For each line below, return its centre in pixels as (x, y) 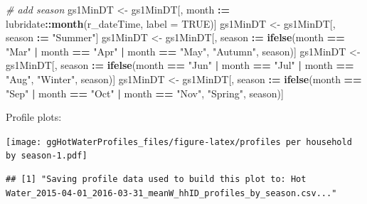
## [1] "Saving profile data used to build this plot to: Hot (156, 179)
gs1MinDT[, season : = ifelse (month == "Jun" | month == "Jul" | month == (180, 65)
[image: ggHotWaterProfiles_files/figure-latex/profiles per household (179, 142)
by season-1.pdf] (47, 156)
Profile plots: (34, 117)
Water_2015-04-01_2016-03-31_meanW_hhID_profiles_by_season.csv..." (171, 193)
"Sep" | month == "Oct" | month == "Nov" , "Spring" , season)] (145, 93)
